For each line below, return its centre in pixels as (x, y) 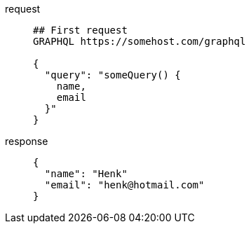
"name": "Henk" (86, 174)
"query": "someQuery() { (113, 75)
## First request (80, 30)
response (27, 141)
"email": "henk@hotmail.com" (124, 185)
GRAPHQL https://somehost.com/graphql (140, 41)
